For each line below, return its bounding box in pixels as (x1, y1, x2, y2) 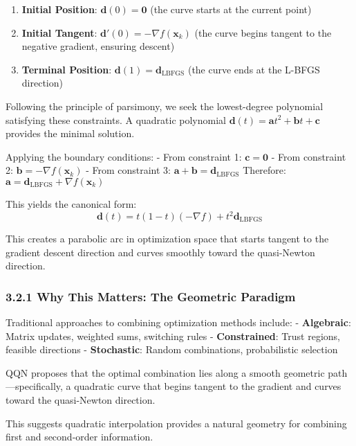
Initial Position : (21, 2, 97, 16)
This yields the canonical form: (6, 196, 137, 211)
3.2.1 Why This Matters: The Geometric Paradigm (6, 287, 296, 305)
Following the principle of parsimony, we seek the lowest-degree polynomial (6, 98, 324, 113)
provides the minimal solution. (6, 126, 135, 141)
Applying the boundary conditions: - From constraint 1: (6, 149, 242, 163)
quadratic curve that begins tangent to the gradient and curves (74, 379, 341, 393)
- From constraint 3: (86, 163, 171, 177)
